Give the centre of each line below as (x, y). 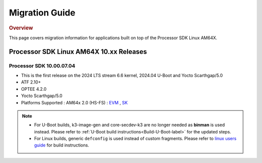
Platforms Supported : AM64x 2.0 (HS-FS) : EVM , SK (74, 102)
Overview (21, 28)
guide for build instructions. (62, 145)
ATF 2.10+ (31, 82)
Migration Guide (42, 13)
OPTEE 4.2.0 (34, 89)
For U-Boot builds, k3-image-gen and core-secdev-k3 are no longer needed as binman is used (130, 125)
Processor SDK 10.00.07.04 (42, 65)
